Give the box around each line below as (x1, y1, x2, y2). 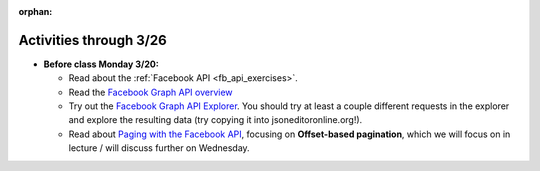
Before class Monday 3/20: (43, 58, 159, 70)
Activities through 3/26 (18, 31, 167, 49)
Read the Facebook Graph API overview (68, 86, 234, 98)
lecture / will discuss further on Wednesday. (68, 142, 250, 154)
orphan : (18, 6, 53, 17)
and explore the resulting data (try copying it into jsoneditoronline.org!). (68, 114, 363, 126)
